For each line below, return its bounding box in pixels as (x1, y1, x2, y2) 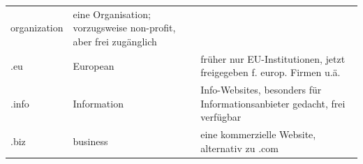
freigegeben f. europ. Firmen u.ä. (200, 65, 341, 80)
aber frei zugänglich (73, 33, 157, 48)
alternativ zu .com (200, 140, 279, 155)
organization (10, 20, 64, 35)
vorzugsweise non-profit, (73, 20, 176, 35)
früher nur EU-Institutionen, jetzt (200, 51, 346, 66)
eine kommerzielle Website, (200, 127, 316, 142)
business (73, 134, 108, 149)
